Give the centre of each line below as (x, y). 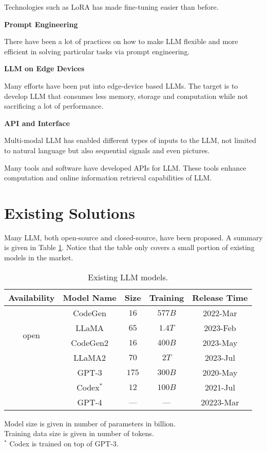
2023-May (220, 342)
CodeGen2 (90, 342)
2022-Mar (220, 313)
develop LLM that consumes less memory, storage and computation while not (126, 96)
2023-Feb (220, 327)
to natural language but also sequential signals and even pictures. (107, 150)
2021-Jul (220, 387)
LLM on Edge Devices (44, 68)
